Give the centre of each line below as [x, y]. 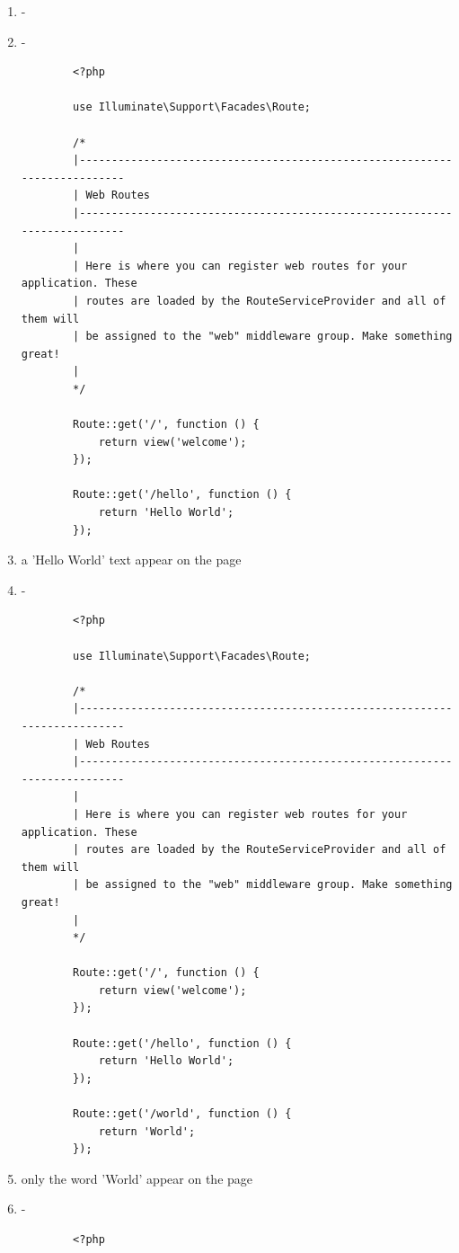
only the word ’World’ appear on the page [137, 1178]
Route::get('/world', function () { [182, 1114]
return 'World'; [147, 1131]
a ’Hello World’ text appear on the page [131, 560]
